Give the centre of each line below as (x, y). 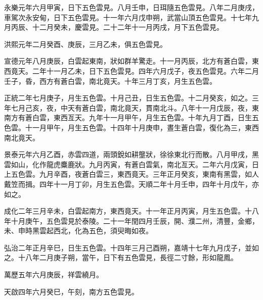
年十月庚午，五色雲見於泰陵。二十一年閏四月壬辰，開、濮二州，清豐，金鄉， (131, 220)
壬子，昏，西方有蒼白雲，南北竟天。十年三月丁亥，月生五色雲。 (110, 81)
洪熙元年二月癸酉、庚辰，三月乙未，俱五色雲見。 (85, 44)
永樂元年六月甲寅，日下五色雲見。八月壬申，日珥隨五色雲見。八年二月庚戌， (131, 7)
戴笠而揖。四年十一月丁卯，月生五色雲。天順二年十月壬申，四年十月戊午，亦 (131, 184)
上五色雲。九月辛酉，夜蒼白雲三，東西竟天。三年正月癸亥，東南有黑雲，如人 (131, 174)
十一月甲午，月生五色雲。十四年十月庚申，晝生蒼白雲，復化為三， (135, 127)
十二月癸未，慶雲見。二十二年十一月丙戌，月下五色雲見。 (128, 27)
